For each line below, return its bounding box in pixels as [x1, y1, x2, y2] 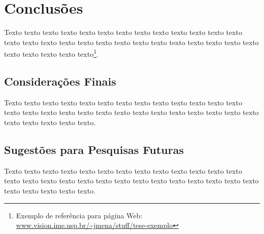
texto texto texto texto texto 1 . [4, 47, 98, 59]
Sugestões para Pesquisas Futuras [4, 141, 184, 157]
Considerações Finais [4, 73, 116, 89]
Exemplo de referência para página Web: [16, 210, 143, 220]
